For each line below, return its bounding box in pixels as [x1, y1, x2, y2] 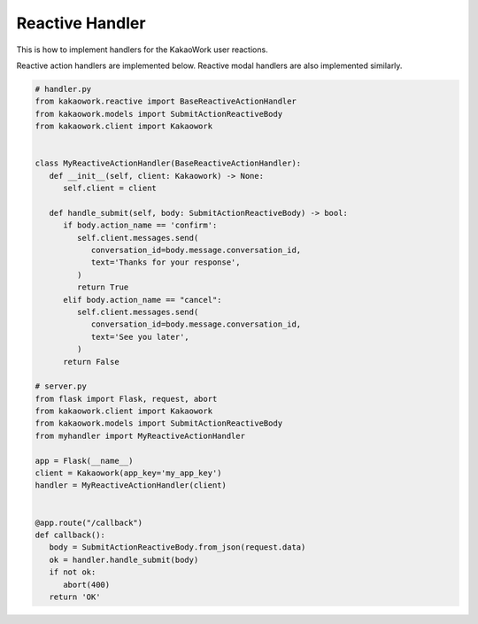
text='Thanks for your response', [90, 258, 241, 267]
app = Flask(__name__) [35, 456, 134, 466]
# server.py [35, 381, 88, 391]
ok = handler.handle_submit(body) [49, 554, 199, 565]
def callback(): [35, 529, 106, 540]
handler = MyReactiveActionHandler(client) [35, 481, 227, 490]
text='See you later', [90, 332, 189, 342]
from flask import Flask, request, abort [35, 394, 218, 404]
